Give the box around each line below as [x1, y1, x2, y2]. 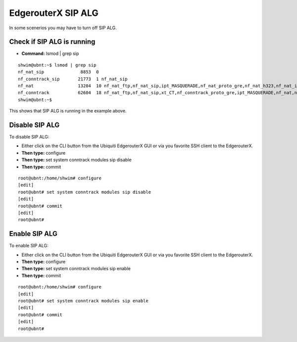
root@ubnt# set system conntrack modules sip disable [18, 189, 151, 195]
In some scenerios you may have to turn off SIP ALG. [9, 25, 117, 31]
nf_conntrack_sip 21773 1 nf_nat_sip [18, 76, 128, 82]
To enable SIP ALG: [9, 243, 49, 249]
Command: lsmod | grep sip [21, 51, 79, 57]
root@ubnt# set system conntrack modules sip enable [18, 298, 148, 304]
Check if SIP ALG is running [9, 38, 96, 46]
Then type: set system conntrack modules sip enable [21, 266, 131, 272]
